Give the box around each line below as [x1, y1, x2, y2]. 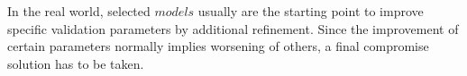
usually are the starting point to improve [197, 2, 424, 20]
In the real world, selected [7, 2, 151, 20]
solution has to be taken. [7, 54, 144, 72]
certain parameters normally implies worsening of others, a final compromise [7, 37, 429, 55]
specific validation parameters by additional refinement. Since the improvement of [7, 19, 459, 38]
